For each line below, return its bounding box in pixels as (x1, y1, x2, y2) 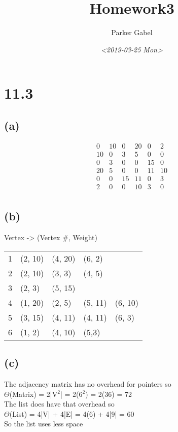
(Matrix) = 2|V (9, 388, 58, 399)
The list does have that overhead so (4, 398, 115, 409)
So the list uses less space (4, 418, 83, 429)
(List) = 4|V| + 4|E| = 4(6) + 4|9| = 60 (9, 408, 134, 419)
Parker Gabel (111, 27, 153, 38)
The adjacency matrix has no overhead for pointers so (4, 378, 171, 389)
